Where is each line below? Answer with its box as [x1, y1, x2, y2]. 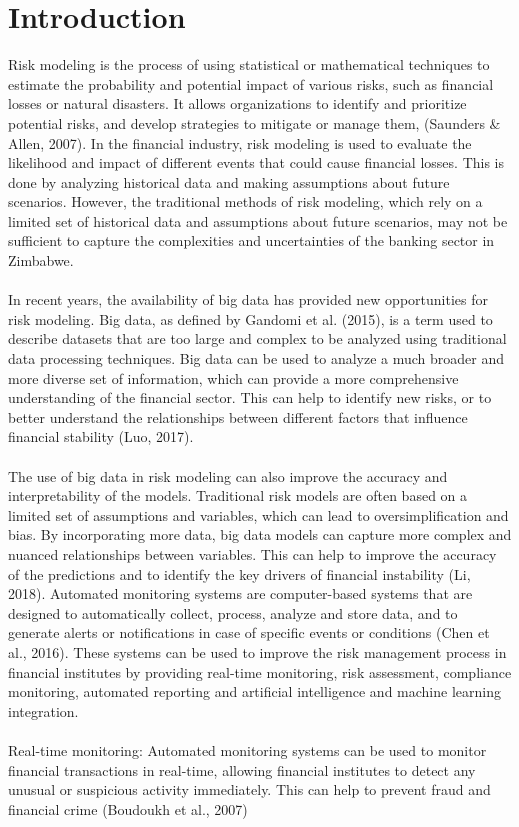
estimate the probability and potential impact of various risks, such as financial [8, 73, 494, 94]
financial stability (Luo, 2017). [8, 426, 194, 447]
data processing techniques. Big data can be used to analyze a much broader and [8, 348, 505, 369]
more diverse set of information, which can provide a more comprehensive [8, 367, 459, 388]
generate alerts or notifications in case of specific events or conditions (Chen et [8, 622, 490, 643]
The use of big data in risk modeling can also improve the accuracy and [8, 465, 448, 486]
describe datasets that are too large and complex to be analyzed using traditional [8, 328, 507, 349]
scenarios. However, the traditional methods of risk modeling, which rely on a [8, 191, 483, 212]
